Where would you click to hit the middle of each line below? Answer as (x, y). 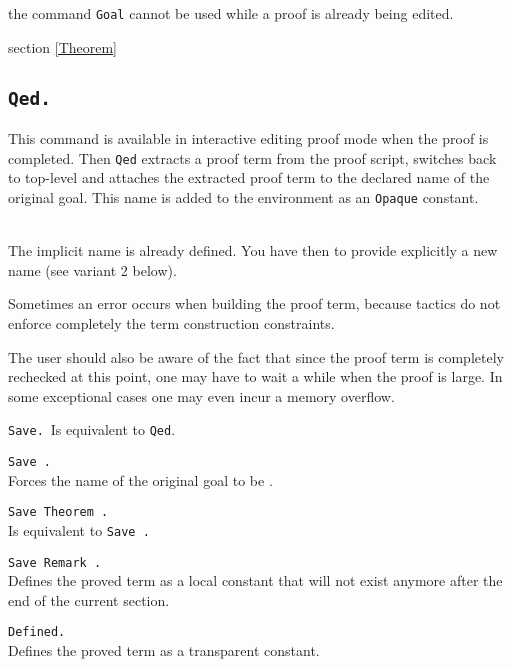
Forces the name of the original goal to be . (140, 479)
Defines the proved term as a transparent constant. (164, 650)
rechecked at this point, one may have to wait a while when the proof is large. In (255, 376)
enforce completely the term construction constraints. (171, 322)
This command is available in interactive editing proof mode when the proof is (248, 138)
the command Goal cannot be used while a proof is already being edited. (231, 13)
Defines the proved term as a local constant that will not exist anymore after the (255, 580)
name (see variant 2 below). (92, 269)
